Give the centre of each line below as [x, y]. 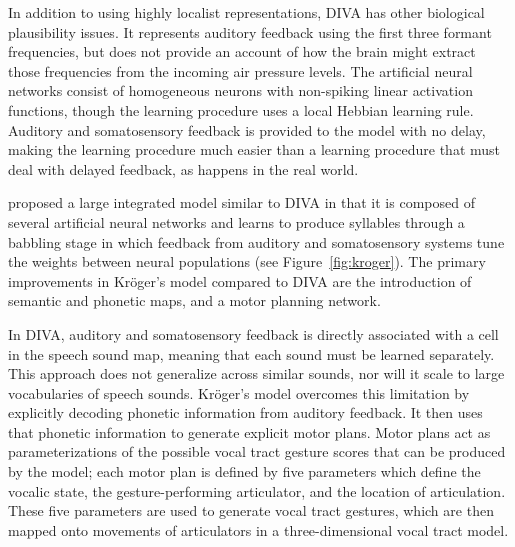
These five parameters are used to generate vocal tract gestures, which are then [251, 510]
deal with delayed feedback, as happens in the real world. [183, 168]
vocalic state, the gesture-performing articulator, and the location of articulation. [257, 490]
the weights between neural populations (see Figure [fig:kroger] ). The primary [247, 261]
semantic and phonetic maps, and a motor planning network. [194, 300]
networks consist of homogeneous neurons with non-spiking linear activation [240, 90]
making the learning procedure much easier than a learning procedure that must [254, 149]
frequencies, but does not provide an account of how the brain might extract [242, 51]
